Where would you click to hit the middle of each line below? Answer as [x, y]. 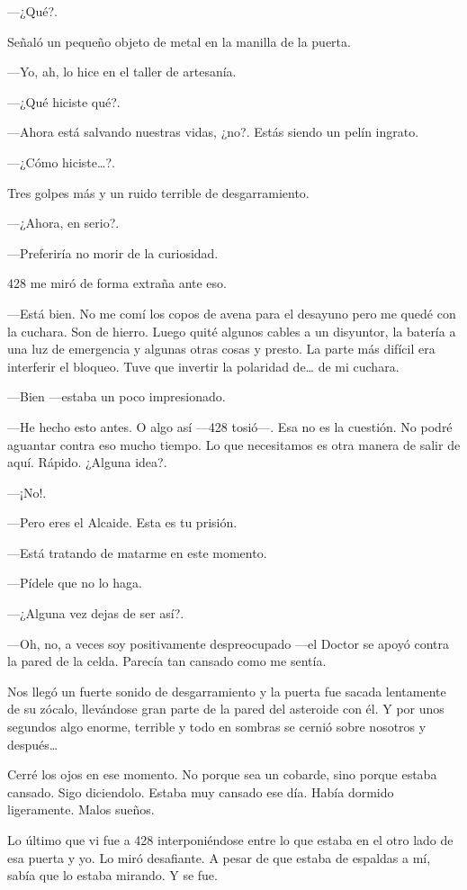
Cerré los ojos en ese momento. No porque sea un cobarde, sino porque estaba [222, 774]
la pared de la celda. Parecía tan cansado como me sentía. [167, 661]
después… [33, 744]
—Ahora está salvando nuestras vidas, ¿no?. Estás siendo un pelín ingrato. [213, 132]
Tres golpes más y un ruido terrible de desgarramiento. [158, 192]
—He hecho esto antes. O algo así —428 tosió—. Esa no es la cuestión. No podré [230, 426]
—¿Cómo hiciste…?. [61, 162]
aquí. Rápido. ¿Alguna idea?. [87, 462]
